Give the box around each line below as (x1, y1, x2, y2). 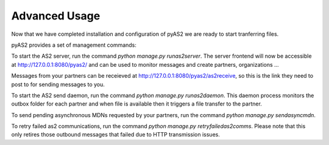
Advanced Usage (11, 9, 101, 22)
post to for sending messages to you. (11, 81, 105, 88)
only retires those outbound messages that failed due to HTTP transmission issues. (11, 131, 221, 138)
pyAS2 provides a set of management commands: (11, 41, 137, 49)
